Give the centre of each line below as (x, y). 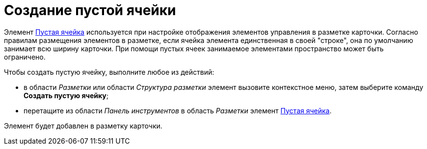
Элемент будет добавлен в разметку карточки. (83, 126)
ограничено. (25, 57)
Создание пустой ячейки (90, 10)
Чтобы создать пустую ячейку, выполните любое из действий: (109, 72)
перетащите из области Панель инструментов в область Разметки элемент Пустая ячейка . (178, 110)
